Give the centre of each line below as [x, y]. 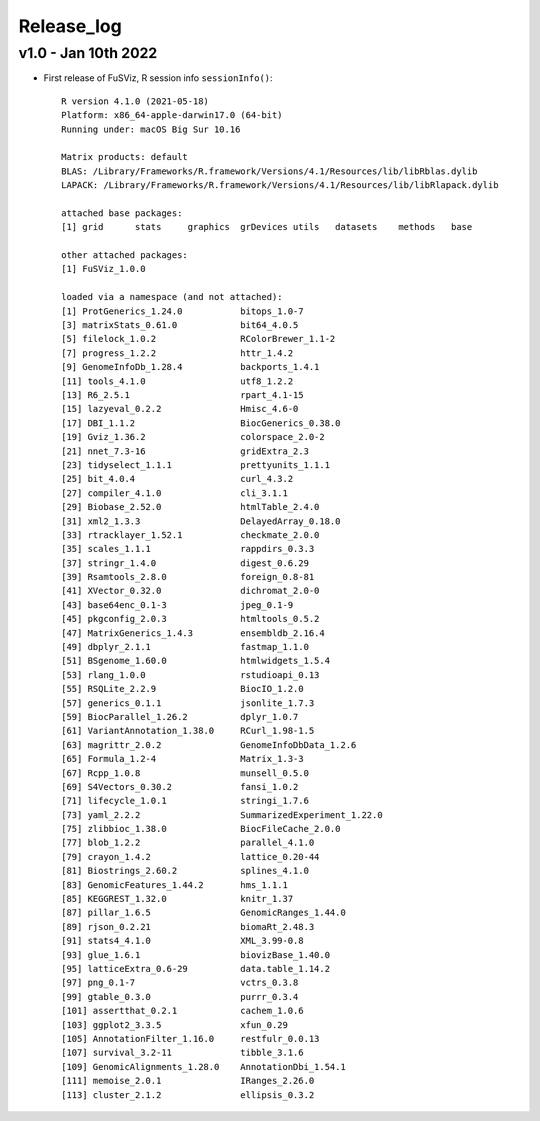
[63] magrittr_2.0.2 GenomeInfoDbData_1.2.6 [209, 744]
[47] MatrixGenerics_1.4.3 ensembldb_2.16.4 [193, 633]
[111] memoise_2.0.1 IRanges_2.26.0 [188, 1081]
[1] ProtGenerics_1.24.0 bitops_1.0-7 [182, 311]
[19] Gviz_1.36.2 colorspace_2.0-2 [193, 437]
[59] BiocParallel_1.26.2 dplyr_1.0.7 [180, 716]
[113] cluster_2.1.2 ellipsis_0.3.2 [188, 1094]
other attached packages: [125, 255]
